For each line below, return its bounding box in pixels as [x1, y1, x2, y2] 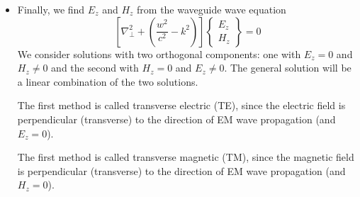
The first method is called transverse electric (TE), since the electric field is [17, 98, 346, 113]
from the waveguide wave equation [137, 2, 286, 16]
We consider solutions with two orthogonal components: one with [17, 46, 301, 61]
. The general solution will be [224, 60, 351, 75]
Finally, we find [17, 2, 85, 16]
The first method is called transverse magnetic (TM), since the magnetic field [17, 150, 354, 164]
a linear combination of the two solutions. [17, 74, 198, 89]
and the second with [51, 60, 139, 75]
